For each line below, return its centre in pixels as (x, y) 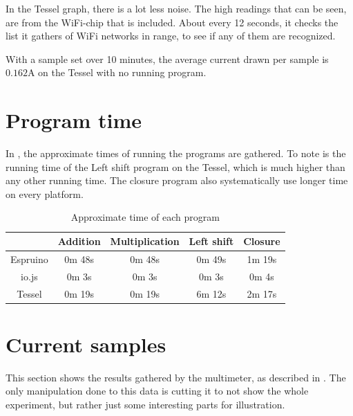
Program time (74, 120)
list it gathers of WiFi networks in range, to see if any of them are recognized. (171, 36)
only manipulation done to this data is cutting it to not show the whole (157, 391)
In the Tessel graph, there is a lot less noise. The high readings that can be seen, (176, 8)
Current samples (86, 344)
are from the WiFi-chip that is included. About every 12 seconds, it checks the (172, 22)
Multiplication (145, 241)
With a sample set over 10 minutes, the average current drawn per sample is (167, 58)
